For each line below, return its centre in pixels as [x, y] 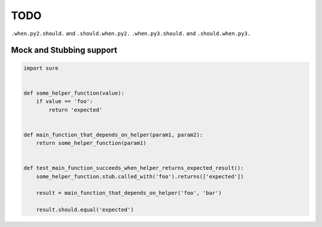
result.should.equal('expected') [85, 210]
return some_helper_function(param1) [91, 143]
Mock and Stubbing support [64, 50]
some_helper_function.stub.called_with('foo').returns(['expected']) [140, 176]
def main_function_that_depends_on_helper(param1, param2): [113, 135]
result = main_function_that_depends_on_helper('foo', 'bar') [129, 193]
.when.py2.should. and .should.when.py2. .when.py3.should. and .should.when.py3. [131, 33]
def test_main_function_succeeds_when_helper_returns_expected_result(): [134, 168]
